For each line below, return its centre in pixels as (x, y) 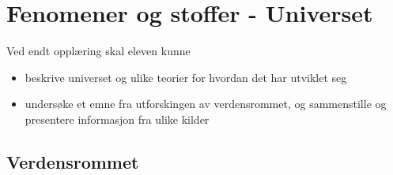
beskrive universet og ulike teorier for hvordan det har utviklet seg (186, 77)
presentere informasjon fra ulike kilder (117, 119)
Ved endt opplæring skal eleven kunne (98, 51)
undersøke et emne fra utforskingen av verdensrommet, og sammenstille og (206, 104)
